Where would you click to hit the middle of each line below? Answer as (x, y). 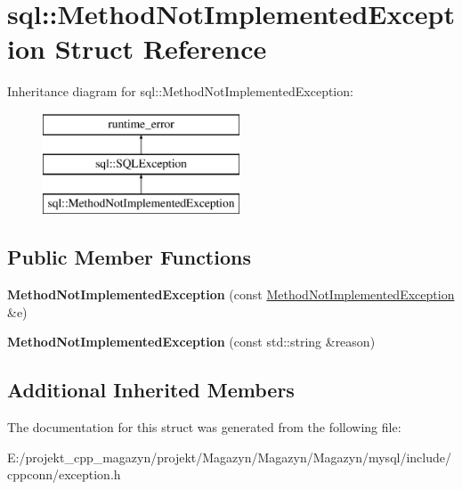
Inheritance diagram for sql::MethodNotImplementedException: (180, 91)
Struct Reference (161, 49)
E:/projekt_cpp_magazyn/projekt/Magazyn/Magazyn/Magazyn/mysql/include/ (229, 457)
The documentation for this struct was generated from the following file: (204, 427)
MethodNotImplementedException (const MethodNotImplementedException (231, 294)
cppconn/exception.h (64, 474)
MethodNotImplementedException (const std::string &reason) (191, 342)
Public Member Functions (129, 257)
